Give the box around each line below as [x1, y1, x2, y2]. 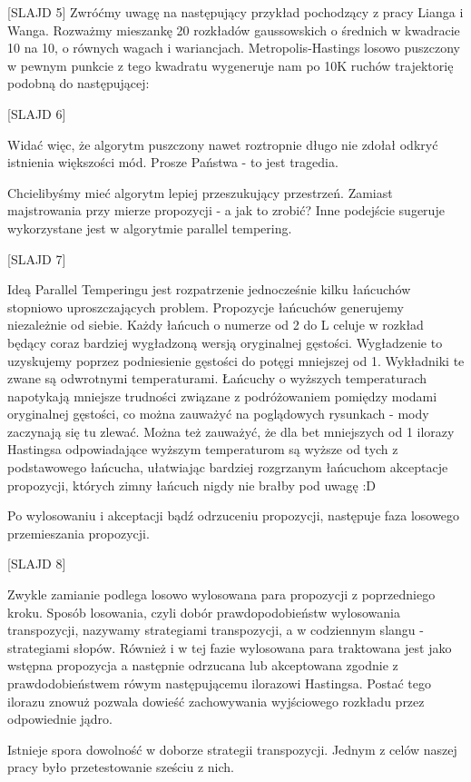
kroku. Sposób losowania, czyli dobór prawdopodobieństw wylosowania [7, 602, 400, 621]
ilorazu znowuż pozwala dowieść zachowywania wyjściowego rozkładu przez [7, 691, 425, 710]
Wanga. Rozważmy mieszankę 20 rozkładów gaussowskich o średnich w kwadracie [7, 20, 460, 39]
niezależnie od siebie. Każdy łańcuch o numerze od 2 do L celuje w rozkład [7, 315, 424, 334]
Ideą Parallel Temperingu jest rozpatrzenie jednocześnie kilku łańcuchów [7, 280, 411, 299]
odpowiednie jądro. [7, 709, 113, 728]
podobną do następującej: [7, 74, 150, 93]
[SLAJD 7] [7, 249, 66, 268]
